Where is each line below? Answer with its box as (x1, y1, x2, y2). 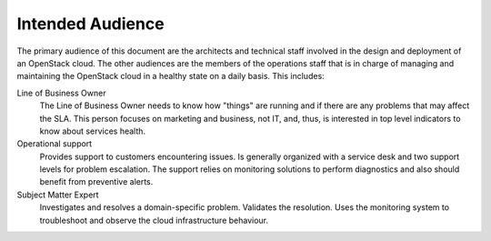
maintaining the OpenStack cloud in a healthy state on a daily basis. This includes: (16, 71, 325, 82)
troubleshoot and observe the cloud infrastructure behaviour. (39, 215, 268, 226)
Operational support (16, 138, 93, 149)
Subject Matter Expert (16, 189, 99, 200)
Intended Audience (16, 14, 165, 34)
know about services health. (39, 126, 145, 136)
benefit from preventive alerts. (39, 176, 154, 187)
